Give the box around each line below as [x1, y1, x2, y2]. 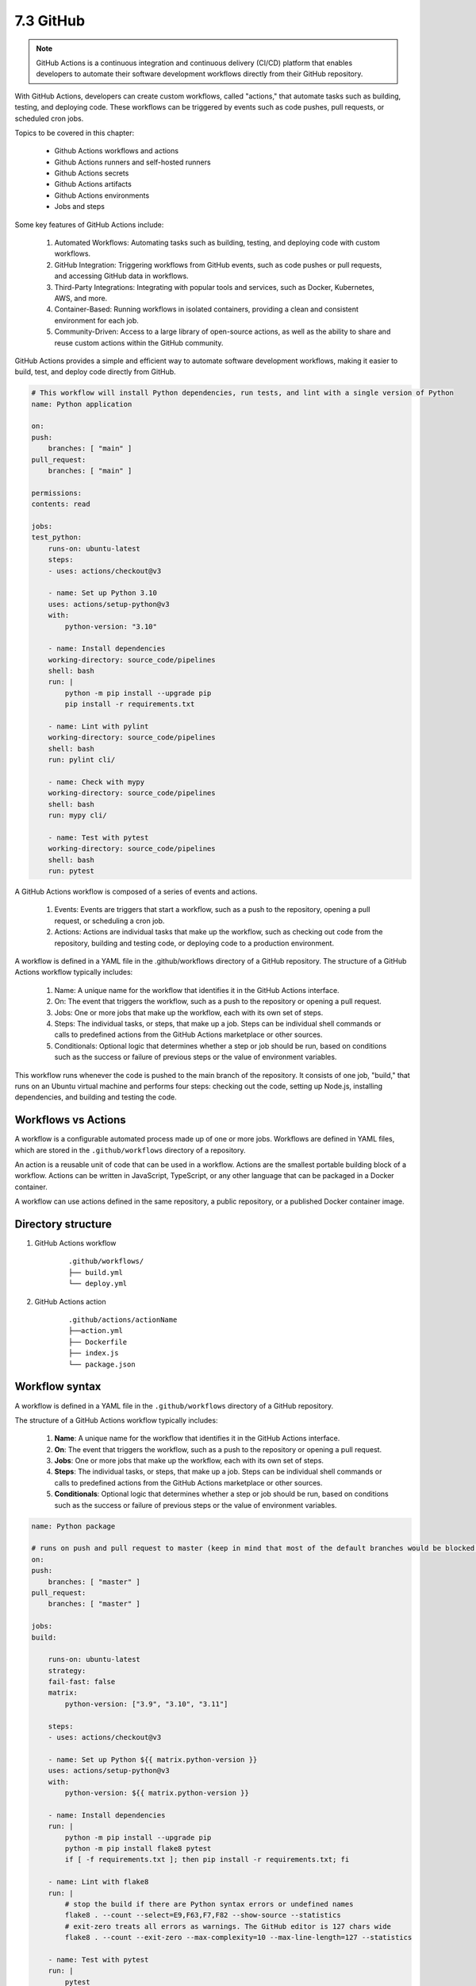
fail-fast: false [48, 1677, 116, 1687]
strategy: [48, 1666, 86, 1675]
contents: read [31, 500, 90, 508]
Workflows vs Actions [14, 1113, 126, 1127]
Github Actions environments [54, 191, 150, 200]
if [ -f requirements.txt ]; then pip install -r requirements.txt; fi [64, 1855, 350, 1864]
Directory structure [14, 1218, 113, 1231]
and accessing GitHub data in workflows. [54, 271, 190, 281]
